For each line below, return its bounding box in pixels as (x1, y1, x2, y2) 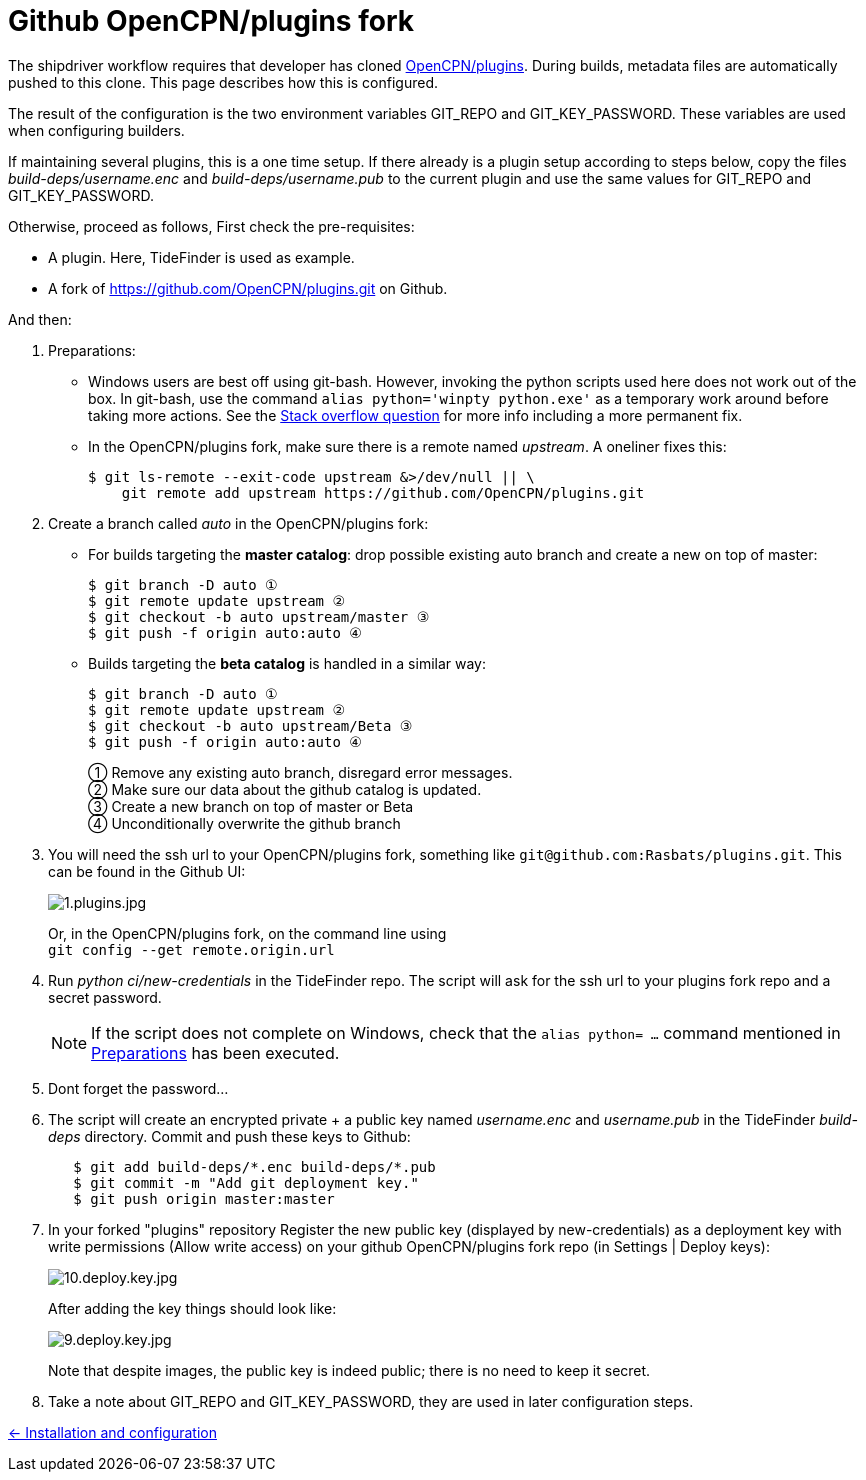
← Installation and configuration (8, 1423, 217, 1441)
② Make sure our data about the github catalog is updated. (88, 780, 482, 798)
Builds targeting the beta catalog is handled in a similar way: (88, 654, 487, 672)
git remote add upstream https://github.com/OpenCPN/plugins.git (121, 484, 645, 501)
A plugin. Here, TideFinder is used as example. (48, 248, 355, 266)
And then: (8, 310, 72, 328)
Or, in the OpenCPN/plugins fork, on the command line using (48, 924, 447, 942)
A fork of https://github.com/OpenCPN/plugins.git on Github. (48, 279, 448, 297)
